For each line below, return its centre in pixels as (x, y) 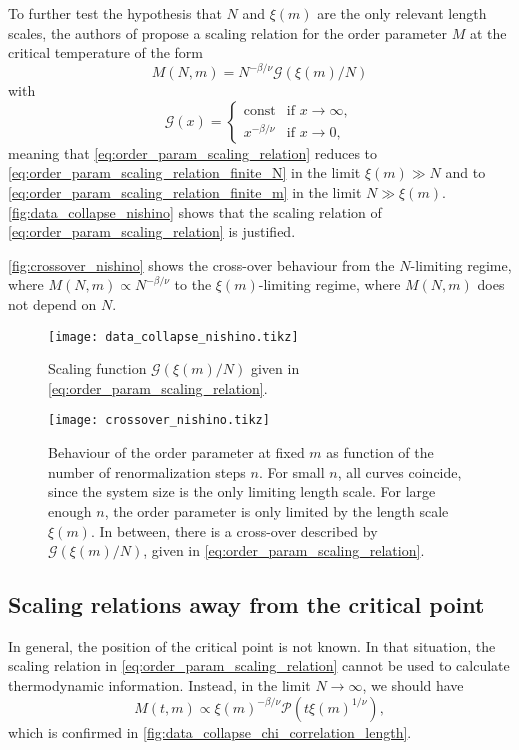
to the (193, 284)
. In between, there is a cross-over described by (234, 530)
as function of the (380, 452)
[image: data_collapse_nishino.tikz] (173, 336)
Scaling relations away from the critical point (246, 604)
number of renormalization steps (147, 471)
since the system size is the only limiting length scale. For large (242, 491)
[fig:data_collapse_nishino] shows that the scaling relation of (195, 211)
